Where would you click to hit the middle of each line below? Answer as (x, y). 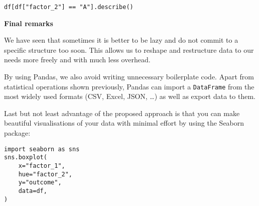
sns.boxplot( (26, 158)
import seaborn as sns (42, 149)
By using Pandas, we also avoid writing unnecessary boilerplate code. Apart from (129, 77)
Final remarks (29, 23)
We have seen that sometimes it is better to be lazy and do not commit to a (121, 40)
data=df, (33, 191)
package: (17, 133)
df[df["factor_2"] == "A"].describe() (69, 7)
